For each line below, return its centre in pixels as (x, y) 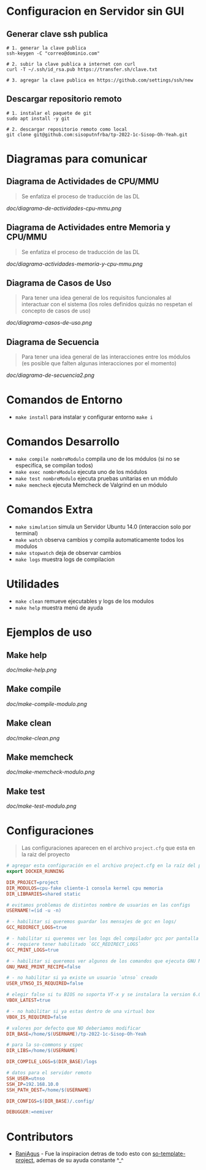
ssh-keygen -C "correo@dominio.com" (53, 53)
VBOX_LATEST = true (29, 1001)
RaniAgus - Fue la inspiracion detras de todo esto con (83, 1154)
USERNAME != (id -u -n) (34, 911)
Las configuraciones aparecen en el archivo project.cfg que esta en (108, 848)
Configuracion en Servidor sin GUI (95, 11)
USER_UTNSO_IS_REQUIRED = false (45, 983)
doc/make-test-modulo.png (41, 806)
